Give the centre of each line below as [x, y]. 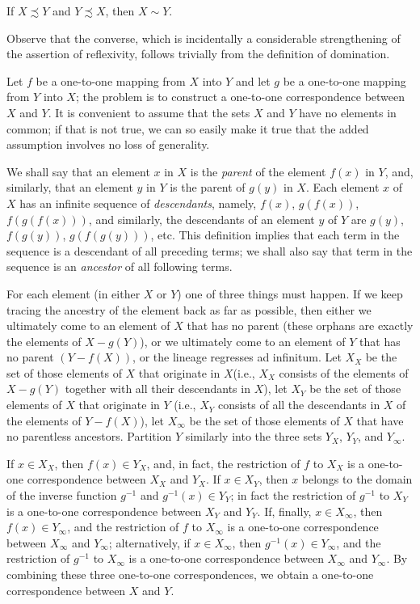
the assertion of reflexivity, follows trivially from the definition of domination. [198, 54]
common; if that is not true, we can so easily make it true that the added [188, 128]
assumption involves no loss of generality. [108, 144]
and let [253, 80]
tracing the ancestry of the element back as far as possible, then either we [189, 309]
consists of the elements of [344, 372]
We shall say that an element [78, 171]
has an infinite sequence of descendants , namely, [138, 203]
